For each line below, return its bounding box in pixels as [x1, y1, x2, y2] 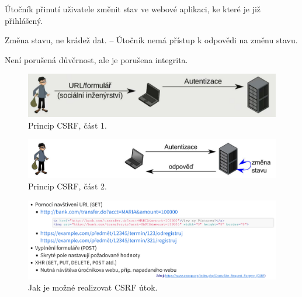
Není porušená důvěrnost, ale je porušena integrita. [5, 53, 188, 65]
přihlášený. [5, 14, 43, 26]
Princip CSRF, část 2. [28, 180, 107, 192]
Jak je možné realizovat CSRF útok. [28, 281, 158, 293]
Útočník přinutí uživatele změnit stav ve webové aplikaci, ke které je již [5, 3, 261, 15]
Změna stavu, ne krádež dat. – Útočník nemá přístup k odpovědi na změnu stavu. [5, 34, 298, 46]
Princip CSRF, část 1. [28, 119, 107, 131]
